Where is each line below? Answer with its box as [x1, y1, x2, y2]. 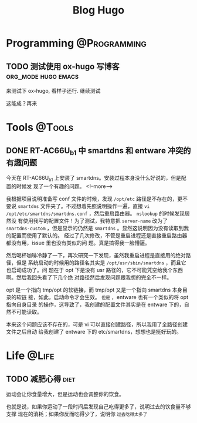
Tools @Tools [6, 121, 74, 134]
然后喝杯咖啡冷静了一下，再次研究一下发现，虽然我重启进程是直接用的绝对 [6, 251, 186, 258]
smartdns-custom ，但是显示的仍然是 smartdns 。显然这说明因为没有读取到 [6, 224, 184, 231]
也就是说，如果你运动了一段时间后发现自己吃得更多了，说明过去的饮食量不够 [6, 403, 191, 410]
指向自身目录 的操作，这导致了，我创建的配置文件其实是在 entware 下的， [6, 301, 185, 308]
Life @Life [6, 349, 55, 362]
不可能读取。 [11, 308, 42, 315]
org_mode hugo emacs [6, 71, 79, 81]
